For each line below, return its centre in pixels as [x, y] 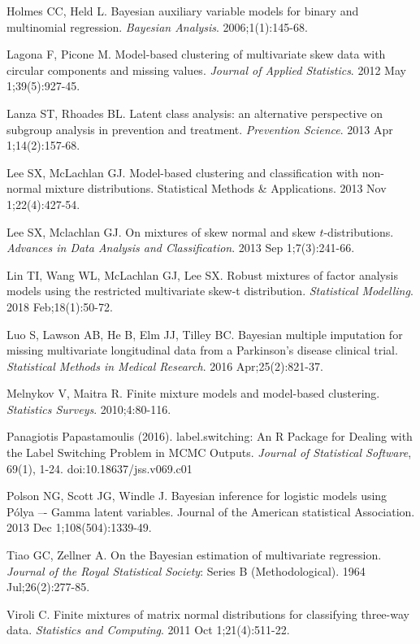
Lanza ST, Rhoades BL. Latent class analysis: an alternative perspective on [195, 113]
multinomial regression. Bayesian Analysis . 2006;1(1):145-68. [157, 26]
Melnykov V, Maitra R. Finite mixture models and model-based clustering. [193, 393]
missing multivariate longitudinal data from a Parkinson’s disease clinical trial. [202, 350]
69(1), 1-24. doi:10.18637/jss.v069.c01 [100, 468]
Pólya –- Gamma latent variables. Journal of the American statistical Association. [211, 511]
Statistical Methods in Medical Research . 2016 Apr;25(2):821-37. [165, 366]
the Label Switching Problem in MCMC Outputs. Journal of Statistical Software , [209, 453]
